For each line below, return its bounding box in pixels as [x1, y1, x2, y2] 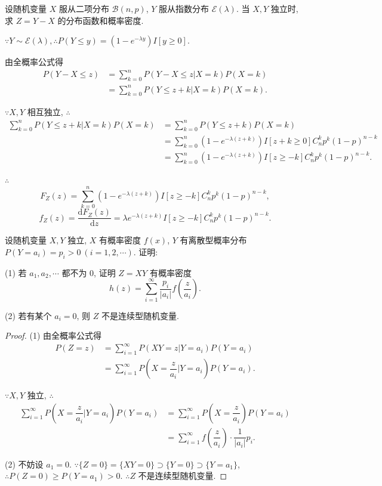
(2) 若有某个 [5, 309, 52, 321]
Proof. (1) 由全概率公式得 [5, 329, 102, 342]
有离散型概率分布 [180, 234, 247, 246]
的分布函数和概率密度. [57, 14, 144, 26]
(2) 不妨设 [5, 457, 44, 470]
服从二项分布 [58, 2, 109, 14]
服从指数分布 [159, 2, 210, 14]
